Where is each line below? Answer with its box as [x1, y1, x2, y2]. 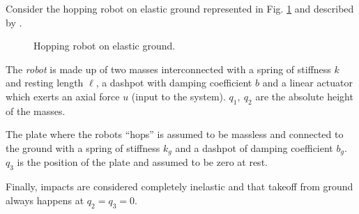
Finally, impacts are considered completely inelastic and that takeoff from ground [6, 179, 353, 194]
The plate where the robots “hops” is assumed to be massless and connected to [6, 127, 344, 142]
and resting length [6, 75, 84, 90]
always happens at [6, 192, 84, 207]
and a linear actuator [262, 75, 353, 90]
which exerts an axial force [6, 89, 120, 103]
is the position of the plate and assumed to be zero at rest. [17, 155, 268, 169]
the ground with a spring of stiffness [6, 140, 160, 155]
